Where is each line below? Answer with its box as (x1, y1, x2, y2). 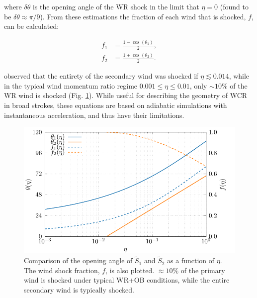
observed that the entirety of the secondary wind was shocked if (4, 71, 198, 81)
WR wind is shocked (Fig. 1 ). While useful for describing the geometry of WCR (4, 90, 248, 100)
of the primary (180, 265, 225, 275)
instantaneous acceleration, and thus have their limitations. (4, 109, 184, 120)
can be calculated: (4, 21, 59, 31)
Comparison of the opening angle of (24, 255, 133, 266)
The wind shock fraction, (24, 265, 100, 275)
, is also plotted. (105, 265, 155, 275)
